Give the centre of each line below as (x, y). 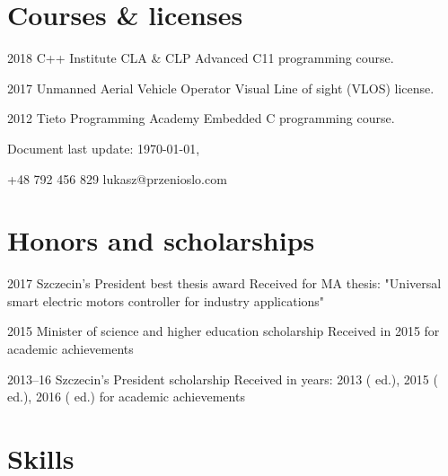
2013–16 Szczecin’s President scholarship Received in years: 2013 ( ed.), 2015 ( (223, 379)
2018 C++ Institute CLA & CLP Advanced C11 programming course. (201, 58)
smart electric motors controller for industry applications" (166, 300)
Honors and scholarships (161, 240)
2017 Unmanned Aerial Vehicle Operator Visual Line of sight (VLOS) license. (221, 88)
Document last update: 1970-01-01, (104, 148)
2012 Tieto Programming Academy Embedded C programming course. (201, 118)
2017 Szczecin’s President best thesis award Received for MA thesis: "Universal (224, 283)
